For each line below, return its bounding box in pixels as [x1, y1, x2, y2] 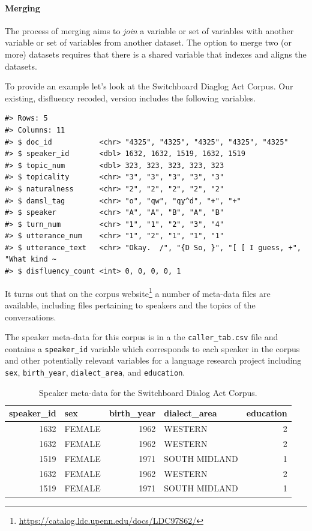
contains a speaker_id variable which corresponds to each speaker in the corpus [5, 342, 300, 355]
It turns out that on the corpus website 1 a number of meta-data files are [5, 285, 271, 299]
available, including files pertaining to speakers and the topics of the [5, 298, 256, 311]
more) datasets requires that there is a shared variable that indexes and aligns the [5, 47, 307, 60]
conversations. [5, 310, 56, 323]
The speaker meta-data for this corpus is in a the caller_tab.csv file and [5, 331, 278, 343]
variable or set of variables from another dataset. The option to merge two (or [5, 36, 292, 49]
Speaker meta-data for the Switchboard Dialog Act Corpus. [39, 386, 257, 398]
